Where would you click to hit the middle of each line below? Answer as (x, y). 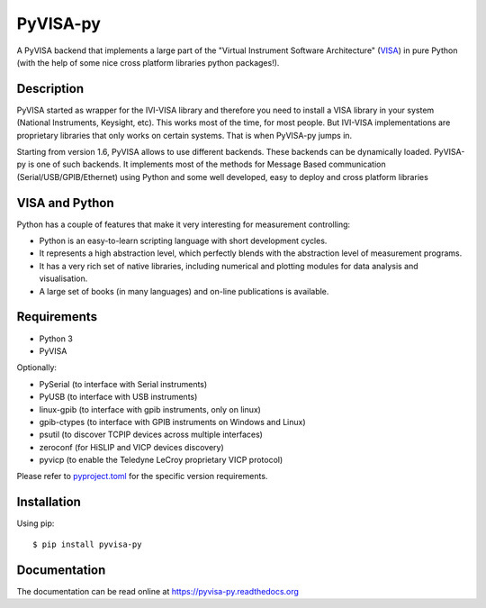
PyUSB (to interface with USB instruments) (118, 397)
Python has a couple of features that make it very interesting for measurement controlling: (184, 224)
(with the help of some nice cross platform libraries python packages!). (148, 62)
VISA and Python (65, 203)
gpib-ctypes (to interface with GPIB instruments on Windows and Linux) (172, 422)
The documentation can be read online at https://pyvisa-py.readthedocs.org (157, 591)
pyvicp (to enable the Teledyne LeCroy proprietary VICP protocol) (161, 460)
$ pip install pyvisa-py (87, 544)
